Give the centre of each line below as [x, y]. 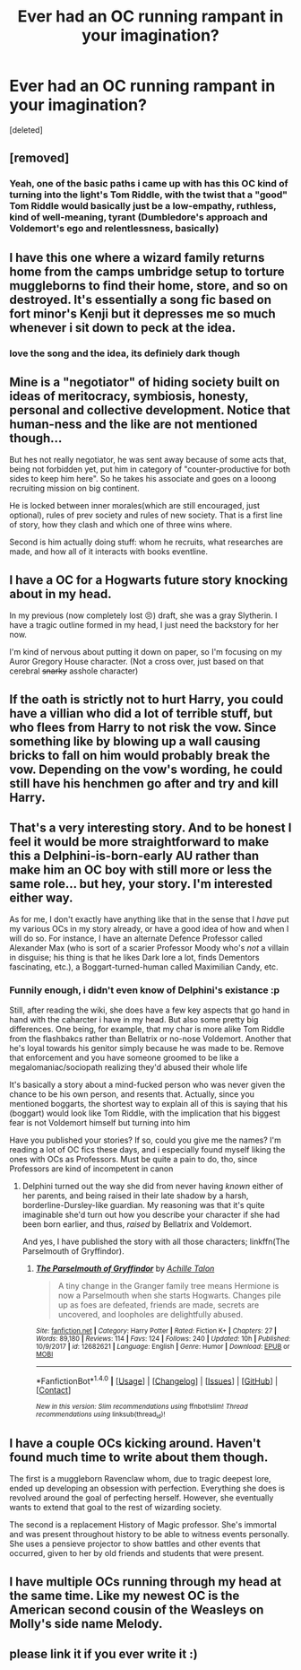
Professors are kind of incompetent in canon [91, 1169]
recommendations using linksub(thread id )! [100, 1415]
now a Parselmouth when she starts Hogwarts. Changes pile [170, 1295]
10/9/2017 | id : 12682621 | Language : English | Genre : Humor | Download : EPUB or [163, 1346]
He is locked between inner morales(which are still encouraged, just [135, 506]
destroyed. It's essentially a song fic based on [140, 299]
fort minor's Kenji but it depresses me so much [142, 313]
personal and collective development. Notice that [150, 410]
